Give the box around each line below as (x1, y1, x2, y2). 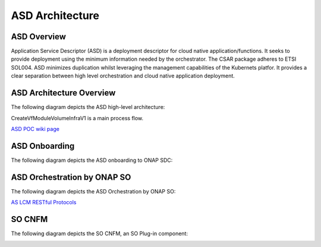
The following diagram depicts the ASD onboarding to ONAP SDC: (11, 157, 173, 164)
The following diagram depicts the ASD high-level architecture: (11, 104, 165, 111)
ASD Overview (11, 32, 67, 42)
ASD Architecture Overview (11, 88, 116, 98)
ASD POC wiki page (11, 125, 59, 132)
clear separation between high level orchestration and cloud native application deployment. (11, 72, 235, 80)
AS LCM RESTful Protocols (11, 199, 77, 206)
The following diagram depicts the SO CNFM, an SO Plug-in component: (11, 230, 188, 237)
